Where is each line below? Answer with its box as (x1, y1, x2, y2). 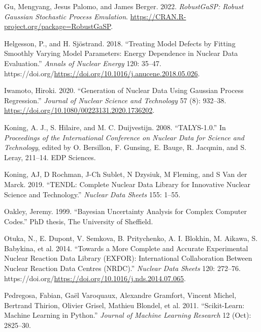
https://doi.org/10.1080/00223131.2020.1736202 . (4, 105, 155, 115)
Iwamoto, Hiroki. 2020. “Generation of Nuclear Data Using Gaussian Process (4, 85, 244, 96)
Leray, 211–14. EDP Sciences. (4, 152, 96, 162)
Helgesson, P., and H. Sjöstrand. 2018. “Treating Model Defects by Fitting (4, 38, 236, 48)
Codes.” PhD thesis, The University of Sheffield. (4, 216, 153, 226)
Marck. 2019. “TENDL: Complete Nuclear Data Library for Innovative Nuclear (4, 178, 250, 189)
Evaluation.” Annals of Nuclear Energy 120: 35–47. (4, 57, 161, 68)
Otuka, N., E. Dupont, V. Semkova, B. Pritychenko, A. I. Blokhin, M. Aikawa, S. (4, 233, 258, 244)
